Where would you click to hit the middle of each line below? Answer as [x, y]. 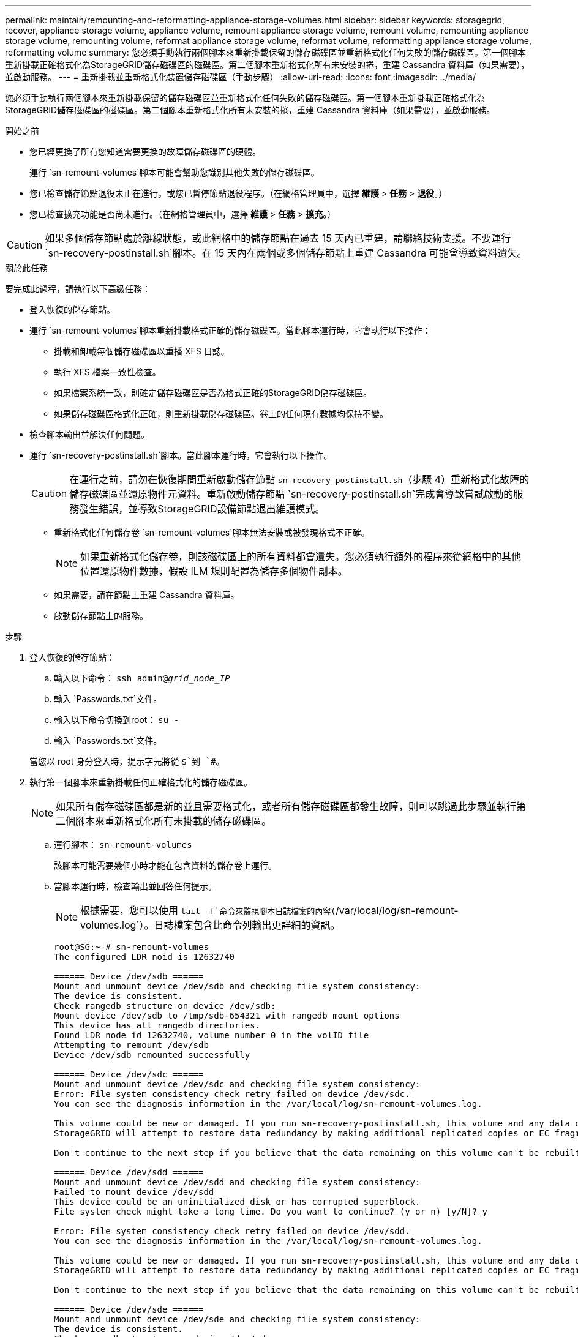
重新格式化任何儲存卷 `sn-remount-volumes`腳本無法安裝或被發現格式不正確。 [212, 532]
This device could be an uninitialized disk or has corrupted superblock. [237, 1202]
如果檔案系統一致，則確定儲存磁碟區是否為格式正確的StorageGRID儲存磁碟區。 [213, 393]
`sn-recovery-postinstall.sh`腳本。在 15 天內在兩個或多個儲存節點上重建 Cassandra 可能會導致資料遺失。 [286, 253]
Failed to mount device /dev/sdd [134, 1192]
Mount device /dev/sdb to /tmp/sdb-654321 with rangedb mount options [227, 1016]
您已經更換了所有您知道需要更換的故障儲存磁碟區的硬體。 [145, 152]
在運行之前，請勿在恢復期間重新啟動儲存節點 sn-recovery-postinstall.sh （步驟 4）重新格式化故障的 [299, 479]
